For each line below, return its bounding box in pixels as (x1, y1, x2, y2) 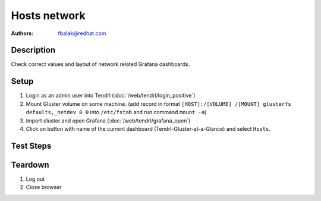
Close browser (26, 184, 62, 191)
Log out (26, 175, 45, 183)
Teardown (11, 159, 50, 169)
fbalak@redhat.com (58, 30, 106, 37)
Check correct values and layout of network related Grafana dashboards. (11, 61, 190, 68)
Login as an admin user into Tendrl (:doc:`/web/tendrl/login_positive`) (26, 92, 196, 99)
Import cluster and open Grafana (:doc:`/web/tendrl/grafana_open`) (26, 117, 191, 124)
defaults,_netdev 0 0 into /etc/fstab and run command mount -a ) (26, 109, 207, 116)
